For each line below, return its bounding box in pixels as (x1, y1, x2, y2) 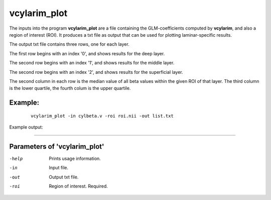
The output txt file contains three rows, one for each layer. (9, 41, 130, 47)
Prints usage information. (49, 155, 101, 161)
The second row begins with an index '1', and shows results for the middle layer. (9, 60, 175, 66)
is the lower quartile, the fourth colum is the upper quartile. (9, 85, 131, 91)
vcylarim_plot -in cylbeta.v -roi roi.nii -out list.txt (31, 113, 174, 119)
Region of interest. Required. (49, 183, 108, 189)
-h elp (9, 156, 23, 161)
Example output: (9, 124, 43, 130)
